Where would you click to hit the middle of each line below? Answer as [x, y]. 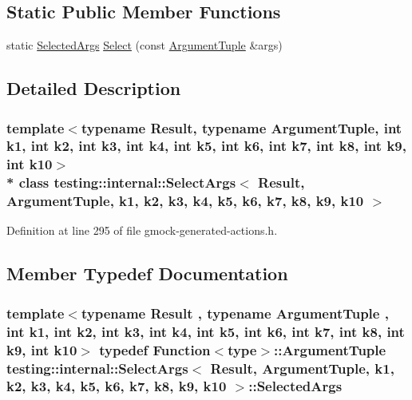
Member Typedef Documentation [147, 273]
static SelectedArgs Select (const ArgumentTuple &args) [145, 45]
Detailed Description [94, 88]
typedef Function [155, 349]
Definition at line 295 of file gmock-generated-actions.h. [142, 230]
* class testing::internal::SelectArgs [121, 182]
